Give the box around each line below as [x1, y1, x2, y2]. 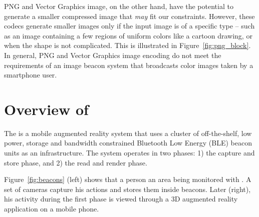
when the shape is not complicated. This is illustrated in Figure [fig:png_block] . [4, 40, 251, 50]
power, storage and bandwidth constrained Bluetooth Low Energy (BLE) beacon [4, 137, 252, 148]
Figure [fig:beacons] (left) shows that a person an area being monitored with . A [4, 174, 251, 184]
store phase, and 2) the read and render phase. [4, 157, 147, 167]
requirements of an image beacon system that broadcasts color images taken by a [4, 59, 253, 70]
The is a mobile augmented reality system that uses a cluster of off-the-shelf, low [4, 127, 252, 138]
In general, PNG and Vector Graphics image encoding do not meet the [4, 49, 221, 60]
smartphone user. [4, 69, 57, 80]
